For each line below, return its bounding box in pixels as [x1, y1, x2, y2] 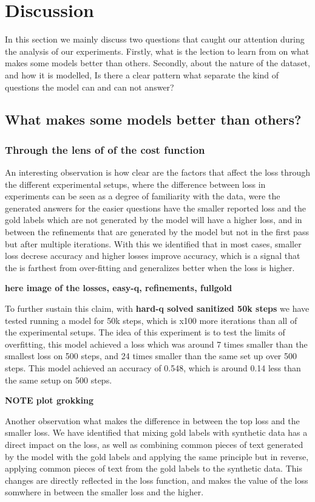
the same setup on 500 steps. [5, 373, 112, 386]
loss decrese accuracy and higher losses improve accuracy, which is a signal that [5, 249, 300, 262]
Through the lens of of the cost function [5, 142, 205, 157]
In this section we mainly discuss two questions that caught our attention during [5, 33, 305, 46]
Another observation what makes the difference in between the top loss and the [5, 414, 300, 427]
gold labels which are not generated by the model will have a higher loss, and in [5, 213, 302, 226]
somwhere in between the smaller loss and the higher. [5, 486, 204, 498]
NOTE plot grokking [5, 394, 94, 407]
